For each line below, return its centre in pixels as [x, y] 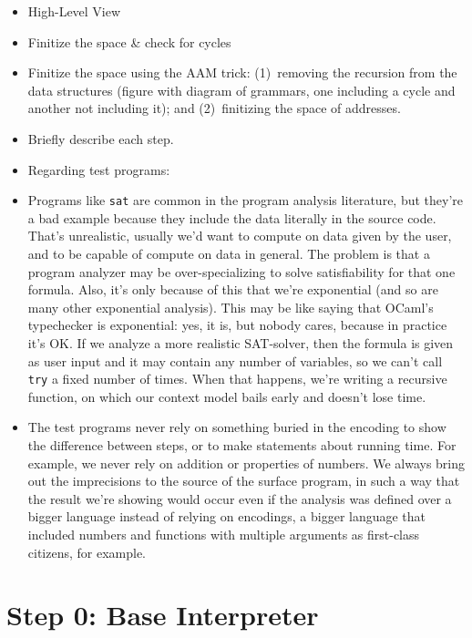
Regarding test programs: [99, 169]
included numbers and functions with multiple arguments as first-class [224, 534]
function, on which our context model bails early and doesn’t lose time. [227, 396]
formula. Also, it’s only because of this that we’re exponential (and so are [233, 289]
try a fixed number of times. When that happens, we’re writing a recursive [237, 379]
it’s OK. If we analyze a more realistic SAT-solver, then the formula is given [241, 342]
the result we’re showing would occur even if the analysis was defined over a [240, 498]
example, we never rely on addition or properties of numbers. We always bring [246, 463]
